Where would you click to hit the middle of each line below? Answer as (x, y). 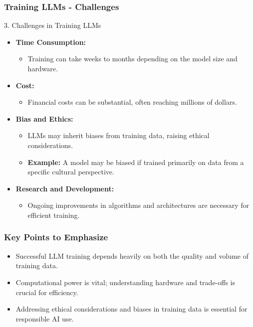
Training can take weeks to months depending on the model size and (132, 59)
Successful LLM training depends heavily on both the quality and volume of (132, 255)
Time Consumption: (51, 42)
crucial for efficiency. (47, 292)
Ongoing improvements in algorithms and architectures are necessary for (138, 205)
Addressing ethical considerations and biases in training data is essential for (131, 309)
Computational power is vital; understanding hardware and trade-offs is (126, 282)
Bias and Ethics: (44, 118)
